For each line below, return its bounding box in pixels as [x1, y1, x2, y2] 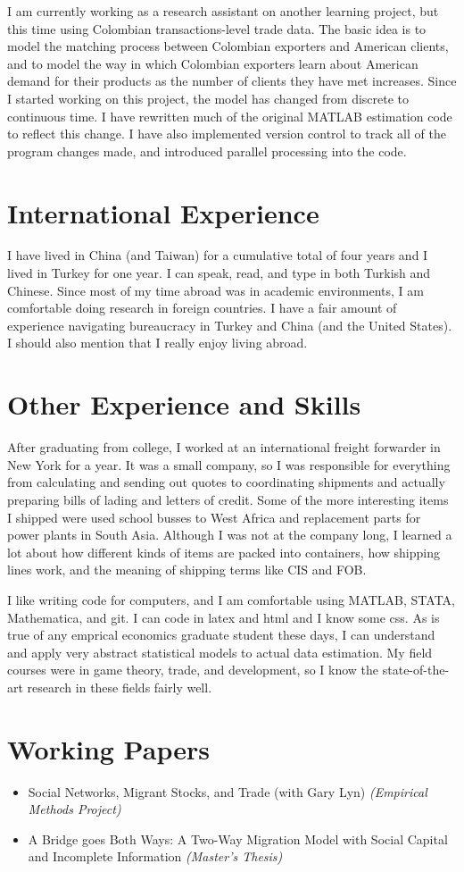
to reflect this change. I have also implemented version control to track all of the [7, 124, 446, 143]
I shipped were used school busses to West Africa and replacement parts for [7, 507, 421, 526]
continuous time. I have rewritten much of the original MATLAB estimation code [7, 106, 452, 125]
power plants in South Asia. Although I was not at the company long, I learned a [7, 525, 452, 544]
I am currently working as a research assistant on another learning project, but [7, 2, 439, 20]
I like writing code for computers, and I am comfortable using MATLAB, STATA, [7, 590, 455, 608]
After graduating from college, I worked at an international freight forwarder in [7, 438, 441, 457]
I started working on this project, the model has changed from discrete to [7, 88, 410, 107]
